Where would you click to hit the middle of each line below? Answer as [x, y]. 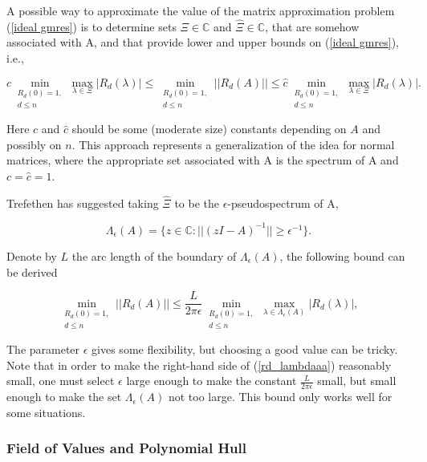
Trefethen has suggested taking [83, 203]
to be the [197, 203]
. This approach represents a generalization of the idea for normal [233, 144]
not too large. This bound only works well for [280, 397]
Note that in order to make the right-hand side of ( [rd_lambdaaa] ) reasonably [199, 365]
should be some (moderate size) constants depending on [209, 129]
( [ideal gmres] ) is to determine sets [91, 26]
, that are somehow [312, 26]
